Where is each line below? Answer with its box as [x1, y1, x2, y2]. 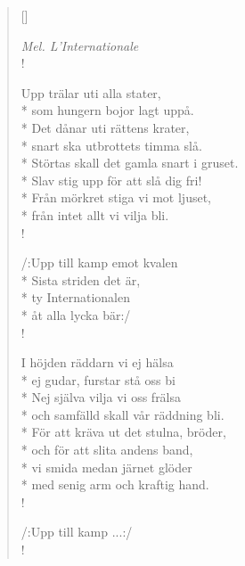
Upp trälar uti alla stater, [20, 83, 161, 102]
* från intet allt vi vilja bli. [20, 205, 169, 224]
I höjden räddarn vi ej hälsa [20, 353, 174, 372]
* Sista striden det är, [20, 270, 141, 289]
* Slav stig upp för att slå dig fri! [20, 170, 202, 189]
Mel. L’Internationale [20, 36, 139, 54]
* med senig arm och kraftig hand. [20, 475, 209, 494]
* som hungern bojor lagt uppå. [20, 101, 194, 119]
